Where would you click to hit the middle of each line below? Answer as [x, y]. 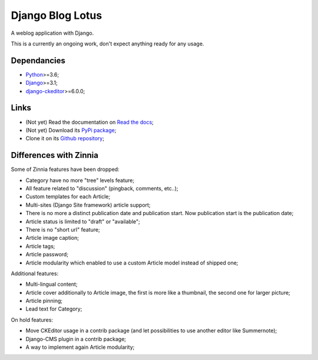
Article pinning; [44, 301]
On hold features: [32, 320]
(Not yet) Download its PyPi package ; [71, 130]
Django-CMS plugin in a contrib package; [76, 339]
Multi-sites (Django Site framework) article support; [88, 205]
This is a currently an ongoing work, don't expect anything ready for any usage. [107, 44]
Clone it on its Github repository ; [65, 138]
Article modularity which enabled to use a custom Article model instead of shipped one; [132, 263]
